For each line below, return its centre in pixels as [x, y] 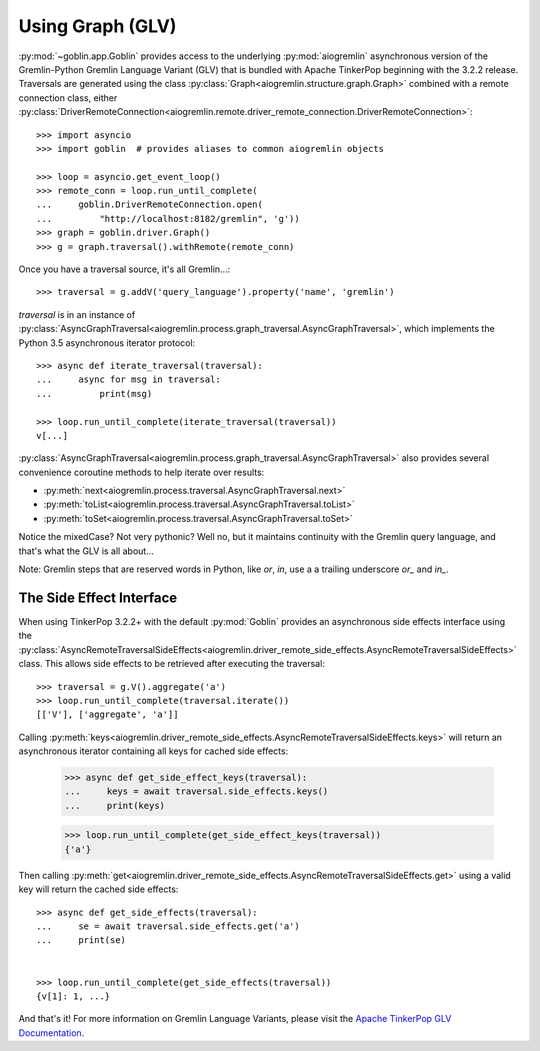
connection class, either [68, 97]
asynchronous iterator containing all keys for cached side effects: [153, 751]
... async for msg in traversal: [129, 379]
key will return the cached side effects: [98, 889]
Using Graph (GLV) [97, 26]
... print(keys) [114, 805]
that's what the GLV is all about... [86, 551]
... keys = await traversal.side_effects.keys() [196, 791]
